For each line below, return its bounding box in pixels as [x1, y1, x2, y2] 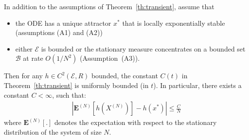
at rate [23, 53, 43, 63]
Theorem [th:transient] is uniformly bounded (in [4, 80, 149, 90]
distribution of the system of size [4, 126, 102, 137]
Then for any [4, 70, 43, 81]
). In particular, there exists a [153, 80, 242, 90]
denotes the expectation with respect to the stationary [54, 117, 217, 127]
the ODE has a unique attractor [15, 17, 111, 28]
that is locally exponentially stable [122, 17, 225, 28]
